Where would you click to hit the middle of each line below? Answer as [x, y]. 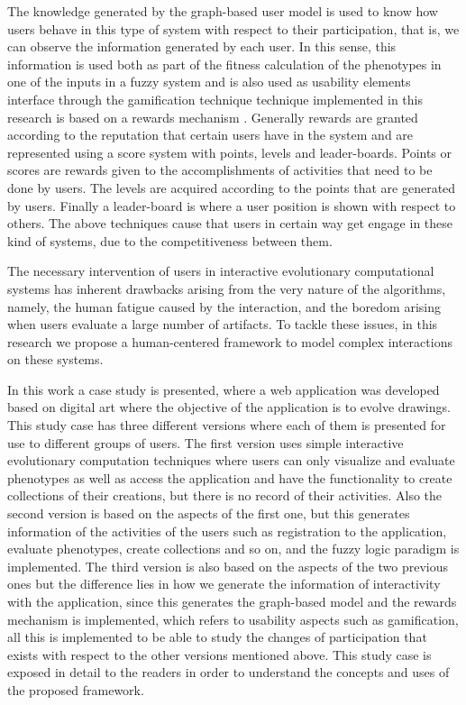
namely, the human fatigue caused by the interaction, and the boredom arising [224, 306]
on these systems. [55, 359]
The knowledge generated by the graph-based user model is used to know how [223, 11]
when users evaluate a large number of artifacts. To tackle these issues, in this [223, 324]
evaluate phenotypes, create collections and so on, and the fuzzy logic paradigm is [233, 549]
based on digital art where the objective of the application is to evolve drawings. [229, 407]
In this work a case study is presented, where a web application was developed [224, 389]
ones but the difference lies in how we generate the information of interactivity [224, 584]
